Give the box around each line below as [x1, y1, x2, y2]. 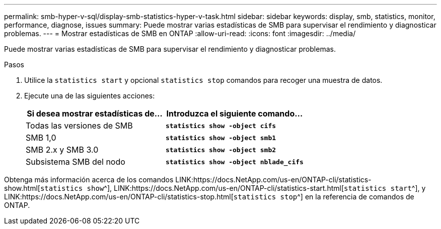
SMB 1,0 [26, 133, 56, 143]
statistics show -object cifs [165, 122, 276, 130]
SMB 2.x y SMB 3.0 [26, 145, 99, 155]
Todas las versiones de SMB [26, 121, 133, 131]
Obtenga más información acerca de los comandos [4, 175, 174, 184]
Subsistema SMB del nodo [26, 157, 125, 167]
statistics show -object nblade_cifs [165, 158, 304, 166]
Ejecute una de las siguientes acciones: [24, 91, 155, 100]
